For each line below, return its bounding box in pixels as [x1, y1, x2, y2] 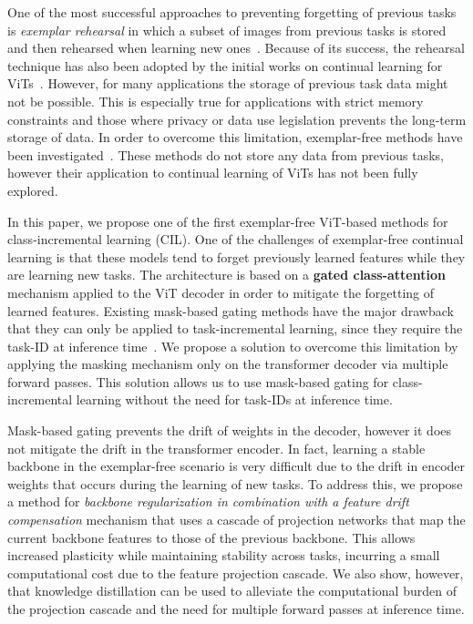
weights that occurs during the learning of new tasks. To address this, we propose [7, 474, 463, 493]
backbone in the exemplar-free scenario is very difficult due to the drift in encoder [7, 456, 466, 476]
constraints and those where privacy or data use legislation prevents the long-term [7, 109, 467, 128]
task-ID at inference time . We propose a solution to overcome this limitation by [7, 336, 458, 355]
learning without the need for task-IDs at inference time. [76, 390, 393, 409]
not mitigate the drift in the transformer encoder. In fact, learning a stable [7, 438, 426, 457]
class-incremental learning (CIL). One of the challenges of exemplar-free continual [7, 230, 464, 249]
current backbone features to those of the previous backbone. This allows [7, 527, 416, 547]
